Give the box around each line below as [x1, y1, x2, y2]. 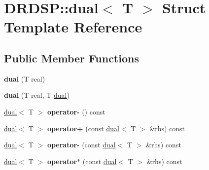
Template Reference [4, 17, 142, 37]
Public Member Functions [4, 50, 139, 65]
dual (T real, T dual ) [4, 90, 70, 100]
